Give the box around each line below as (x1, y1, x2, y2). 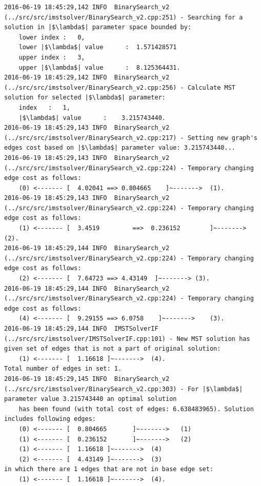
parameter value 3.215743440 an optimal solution (4, 395, 177, 403)
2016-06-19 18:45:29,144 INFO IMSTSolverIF (4, 325, 158, 332)
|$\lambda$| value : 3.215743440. (18, 114, 166, 121)
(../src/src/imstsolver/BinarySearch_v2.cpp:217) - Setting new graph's (4, 134, 257, 141)
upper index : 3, (18, 53, 85, 61)
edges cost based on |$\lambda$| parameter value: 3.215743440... (4, 144, 236, 152)
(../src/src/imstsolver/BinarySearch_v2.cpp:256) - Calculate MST (4, 84, 236, 91)
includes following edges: (4, 415, 96, 423)
